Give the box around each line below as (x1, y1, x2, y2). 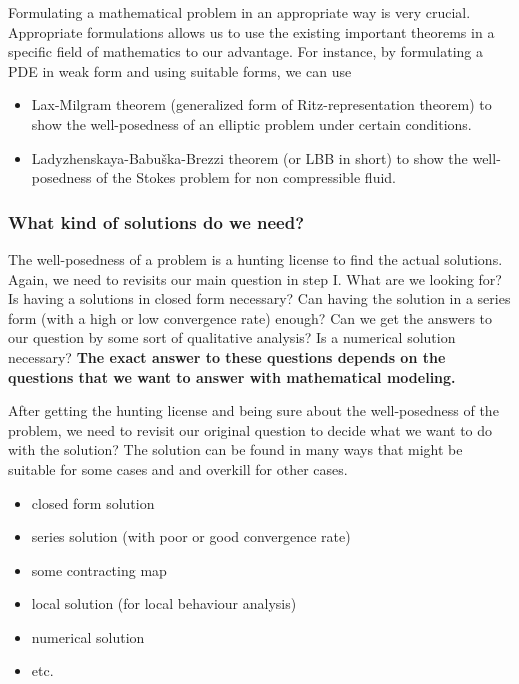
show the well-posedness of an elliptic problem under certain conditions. (31, 113, 472, 134)
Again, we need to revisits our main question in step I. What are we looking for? (8, 268, 502, 289)
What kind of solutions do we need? (8, 209, 305, 234)
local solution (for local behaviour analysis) (31, 593, 297, 614)
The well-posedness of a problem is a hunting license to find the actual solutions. (8, 248, 503, 269)
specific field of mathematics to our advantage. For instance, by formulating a (8, 41, 483, 62)
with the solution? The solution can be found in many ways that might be (8, 439, 463, 460)
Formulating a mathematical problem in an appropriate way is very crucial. (8, 2, 471, 22)
